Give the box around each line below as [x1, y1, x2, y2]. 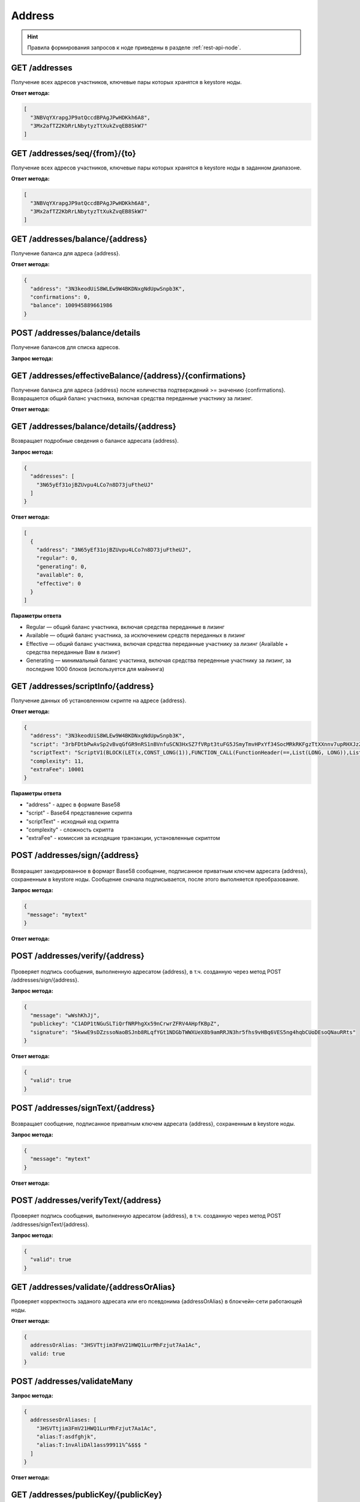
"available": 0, [36, 571, 84, 579]
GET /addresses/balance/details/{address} [11, 421, 176, 432]
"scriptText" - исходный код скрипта [26, 818, 119, 825]
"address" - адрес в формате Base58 [26, 801, 121, 808]
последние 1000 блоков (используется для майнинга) [26, 665, 164, 672]
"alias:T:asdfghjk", [36, 1433, 97, 1440]
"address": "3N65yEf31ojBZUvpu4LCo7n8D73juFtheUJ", [36, 547, 192, 553]
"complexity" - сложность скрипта [26, 826, 114, 833]
